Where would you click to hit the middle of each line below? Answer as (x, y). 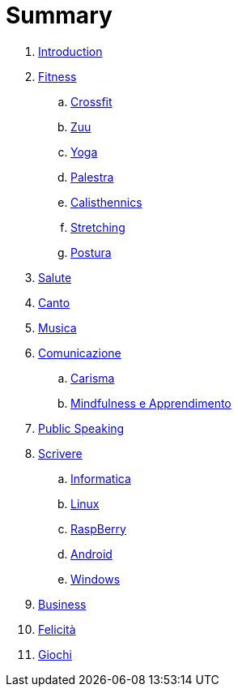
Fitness (57, 76)
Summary (59, 15)
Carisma (93, 378)
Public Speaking (81, 428)
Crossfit (91, 101)
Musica (57, 327)
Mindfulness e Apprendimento (151, 403)
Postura (91, 252)
